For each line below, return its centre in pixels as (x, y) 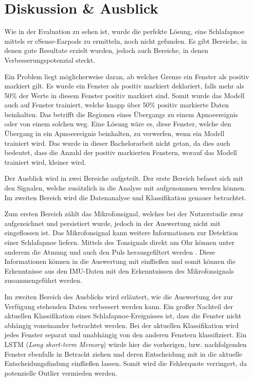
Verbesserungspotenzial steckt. (50, 60)
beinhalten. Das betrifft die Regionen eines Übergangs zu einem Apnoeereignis (121, 114)
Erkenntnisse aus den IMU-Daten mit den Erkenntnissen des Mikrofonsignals (119, 270)
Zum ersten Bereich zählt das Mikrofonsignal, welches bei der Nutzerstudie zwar (124, 214)
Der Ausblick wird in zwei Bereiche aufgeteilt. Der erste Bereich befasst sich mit (124, 178)
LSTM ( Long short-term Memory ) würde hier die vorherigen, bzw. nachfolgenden (126, 344)
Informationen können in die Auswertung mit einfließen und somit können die (120, 261)
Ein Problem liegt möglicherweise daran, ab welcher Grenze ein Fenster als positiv (127, 76)
